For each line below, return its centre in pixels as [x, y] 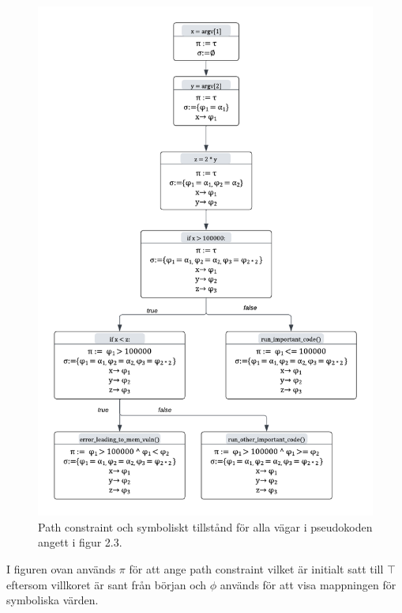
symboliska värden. [53, 600]
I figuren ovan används [61, 568]
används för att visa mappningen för [308, 584]
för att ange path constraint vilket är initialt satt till [256, 568]
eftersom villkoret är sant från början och [107, 584]
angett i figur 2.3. [80, 542]
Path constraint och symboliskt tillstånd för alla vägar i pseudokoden [205, 526]
